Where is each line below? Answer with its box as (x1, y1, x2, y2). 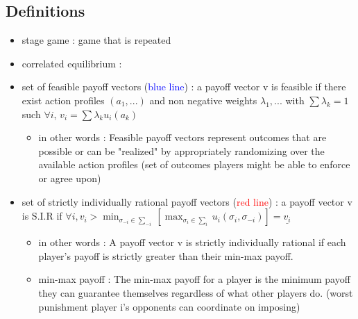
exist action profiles (22, 92, 105, 107)
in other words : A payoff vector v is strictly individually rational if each (38, 235, 346, 250)
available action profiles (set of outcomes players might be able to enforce (38, 157, 350, 172)
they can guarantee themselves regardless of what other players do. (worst (38, 285, 353, 300)
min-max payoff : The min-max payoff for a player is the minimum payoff (38, 272, 350, 286)
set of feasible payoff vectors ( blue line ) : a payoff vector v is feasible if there (22, 79, 346, 94)
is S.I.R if (22, 208, 62, 223)
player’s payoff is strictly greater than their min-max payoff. (38, 248, 293, 263)
